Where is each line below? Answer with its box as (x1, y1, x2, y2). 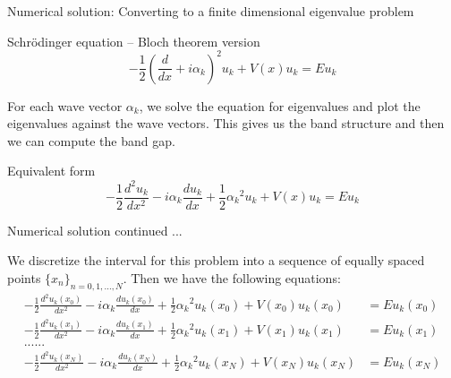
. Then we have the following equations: (123, 268, 341, 287)
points (7, 268, 41, 287)
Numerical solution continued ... (7, 220, 183, 239)
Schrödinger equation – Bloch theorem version (7, 31, 260, 50)
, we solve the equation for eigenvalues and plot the (139, 96, 421, 115)
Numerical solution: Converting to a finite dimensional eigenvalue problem (7, 2, 414, 20)
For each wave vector (7, 96, 123, 115)
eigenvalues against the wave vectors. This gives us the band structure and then (7, 114, 445, 133)
